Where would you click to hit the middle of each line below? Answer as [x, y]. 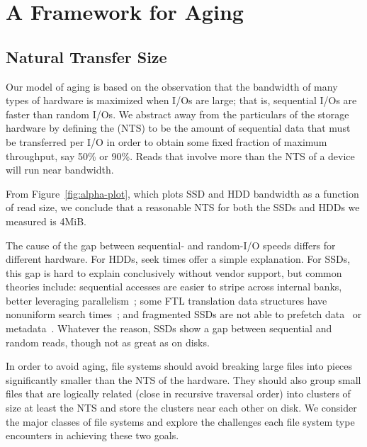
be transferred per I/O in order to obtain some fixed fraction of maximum [166, 141]
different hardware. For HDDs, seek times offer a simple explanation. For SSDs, [178, 259]
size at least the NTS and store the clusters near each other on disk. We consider [181, 408]
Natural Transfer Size [86, 56]
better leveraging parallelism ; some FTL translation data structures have [166, 300]
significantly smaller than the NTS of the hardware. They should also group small [183, 379]
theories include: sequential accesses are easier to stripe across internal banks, [174, 287]
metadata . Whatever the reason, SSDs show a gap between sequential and [169, 328]
